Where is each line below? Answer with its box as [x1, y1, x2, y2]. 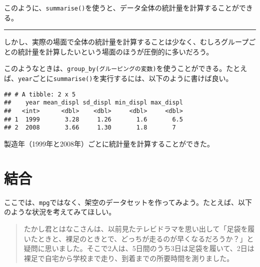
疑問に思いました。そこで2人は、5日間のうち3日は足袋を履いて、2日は [23, 243, 254, 253]
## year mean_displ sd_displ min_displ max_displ [4, 99, 183, 106]
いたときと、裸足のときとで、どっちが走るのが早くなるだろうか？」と [23, 233, 254, 243]
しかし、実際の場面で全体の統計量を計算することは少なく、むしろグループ [4, 36, 249, 47]
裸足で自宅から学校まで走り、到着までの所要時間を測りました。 [23, 252, 234, 263]
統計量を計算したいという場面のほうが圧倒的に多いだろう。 [17, 46, 213, 56]
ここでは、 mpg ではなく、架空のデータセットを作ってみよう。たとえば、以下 [4, 196, 252, 207]
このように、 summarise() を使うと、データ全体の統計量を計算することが [4, 2, 239, 12]
